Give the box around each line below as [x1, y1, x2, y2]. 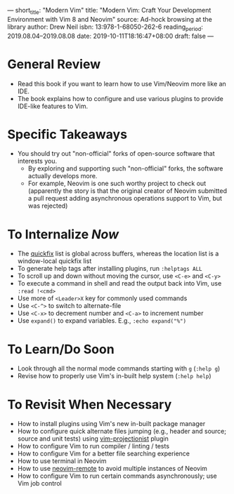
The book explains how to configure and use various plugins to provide [17, 94, 223, 102]
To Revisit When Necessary [7, 396, 172, 413]
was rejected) [27, 201, 68, 210]
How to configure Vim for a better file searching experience [17, 449, 190, 458]
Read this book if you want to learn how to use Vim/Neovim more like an [17, 79, 226, 88]
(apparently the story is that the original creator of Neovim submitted [27, 187, 227, 195]
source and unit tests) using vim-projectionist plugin [17, 434, 169, 443]
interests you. [17, 157, 58, 166]
